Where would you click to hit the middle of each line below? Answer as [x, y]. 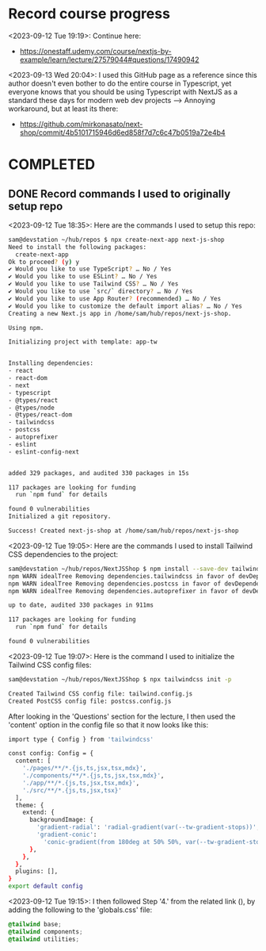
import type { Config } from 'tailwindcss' [81, 739]
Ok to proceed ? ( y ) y [44, 262]
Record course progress [89, 14]
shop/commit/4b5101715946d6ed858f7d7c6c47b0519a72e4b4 [122, 132]
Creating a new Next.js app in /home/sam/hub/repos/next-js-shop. [120, 313]
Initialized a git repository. [60, 516]
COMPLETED [52, 165]
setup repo [36, 206]
